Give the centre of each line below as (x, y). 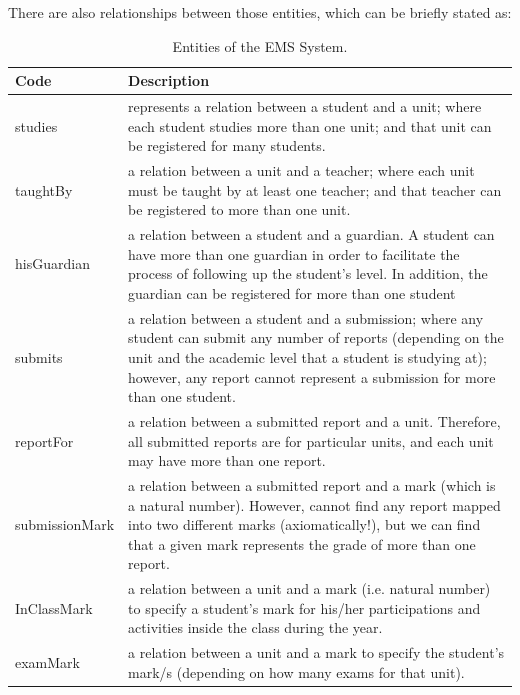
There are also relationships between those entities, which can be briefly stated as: (260, 12)
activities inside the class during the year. (255, 627)
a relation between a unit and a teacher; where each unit (301, 170)
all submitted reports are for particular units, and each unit (311, 440)
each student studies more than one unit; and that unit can (310, 125)
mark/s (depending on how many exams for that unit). (296, 671)
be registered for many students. (227, 145)
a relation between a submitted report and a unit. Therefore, (314, 420)
